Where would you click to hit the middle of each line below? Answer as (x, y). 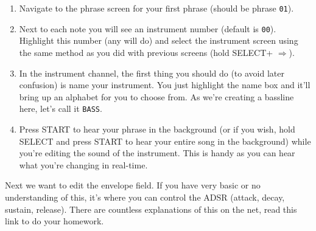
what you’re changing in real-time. (83, 164)
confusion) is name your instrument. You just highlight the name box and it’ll (165, 85)
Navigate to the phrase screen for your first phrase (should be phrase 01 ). (156, 8)
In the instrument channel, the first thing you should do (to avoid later (152, 73)
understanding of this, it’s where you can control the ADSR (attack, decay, (145, 197)
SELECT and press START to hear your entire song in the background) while (165, 141)
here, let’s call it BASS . (61, 109)
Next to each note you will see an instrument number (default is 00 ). (148, 28)
